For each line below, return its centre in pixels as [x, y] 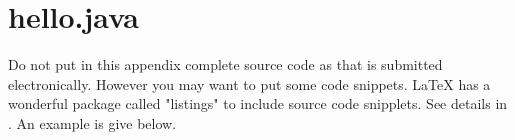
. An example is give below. [92, 122]
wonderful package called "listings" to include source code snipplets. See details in [258, 103]
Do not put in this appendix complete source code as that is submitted [225, 64]
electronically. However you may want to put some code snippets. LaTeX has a [249, 83]
